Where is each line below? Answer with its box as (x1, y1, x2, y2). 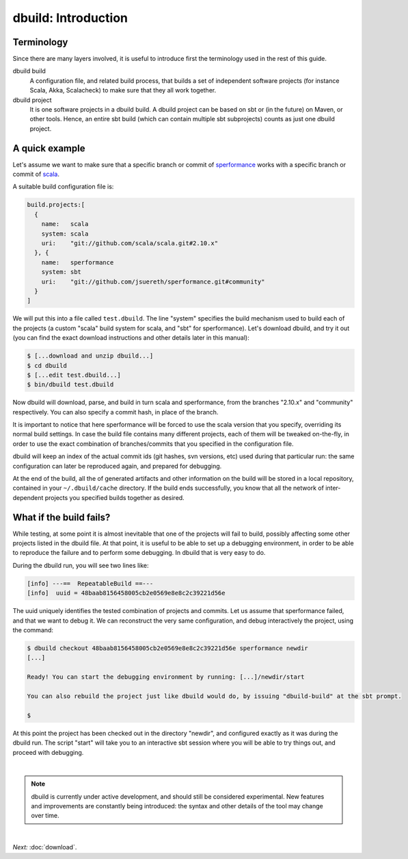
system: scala (41, 229, 89, 238)
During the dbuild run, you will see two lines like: (12, 561, 150, 569)
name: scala (41, 220, 89, 228)
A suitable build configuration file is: (12, 182, 114, 191)
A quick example (12, 142, 85, 154)
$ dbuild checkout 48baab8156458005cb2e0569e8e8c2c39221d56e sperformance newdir (27, 645, 309, 652)
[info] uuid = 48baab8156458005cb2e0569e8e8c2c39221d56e (27, 589, 226, 597)
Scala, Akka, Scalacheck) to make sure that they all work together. (29, 86, 217, 95)
